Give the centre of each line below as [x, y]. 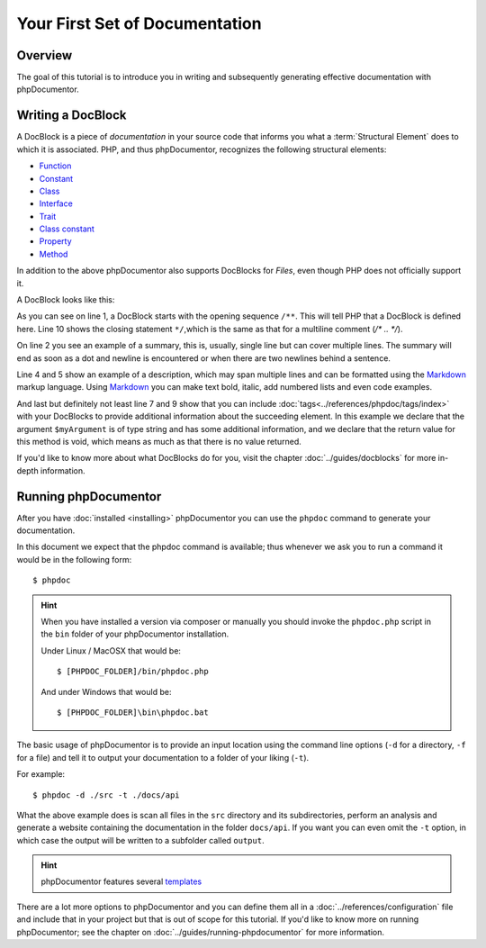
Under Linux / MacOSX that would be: [111, 650]
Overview [45, 55]
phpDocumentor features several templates [121, 881]
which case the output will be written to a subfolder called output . [140, 840]
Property [55, 241]
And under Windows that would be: [106, 691]
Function [55, 166]
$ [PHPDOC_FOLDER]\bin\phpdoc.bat [133, 712]
